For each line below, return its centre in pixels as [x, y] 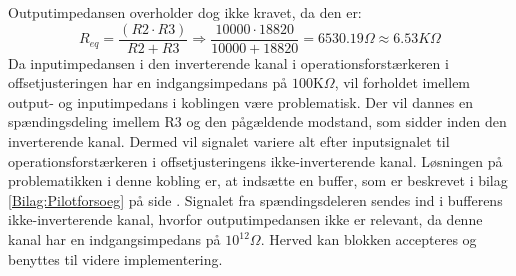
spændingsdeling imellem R [91, 121]
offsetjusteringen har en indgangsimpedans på [148, 82]
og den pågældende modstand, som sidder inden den [346, 121]
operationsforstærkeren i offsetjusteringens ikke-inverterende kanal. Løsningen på [255, 160]
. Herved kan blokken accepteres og [368, 239]
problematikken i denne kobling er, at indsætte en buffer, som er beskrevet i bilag [258, 180]
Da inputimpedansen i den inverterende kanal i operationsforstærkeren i [228, 62]
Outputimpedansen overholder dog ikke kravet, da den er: [185, 12]
